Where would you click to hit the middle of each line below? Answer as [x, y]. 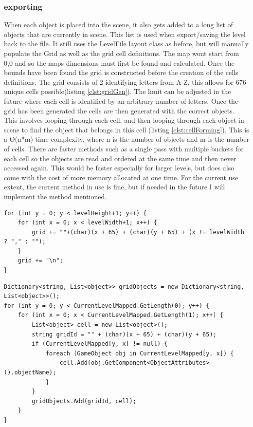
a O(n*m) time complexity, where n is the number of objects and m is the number [126, 139]
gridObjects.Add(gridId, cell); [84, 401]
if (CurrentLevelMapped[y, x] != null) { [100, 344]
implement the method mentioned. [55, 196]
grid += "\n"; [40, 261]
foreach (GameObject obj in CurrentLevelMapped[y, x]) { [140, 353]
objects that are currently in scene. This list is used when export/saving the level [125, 34]
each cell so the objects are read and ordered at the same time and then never [120, 158]
